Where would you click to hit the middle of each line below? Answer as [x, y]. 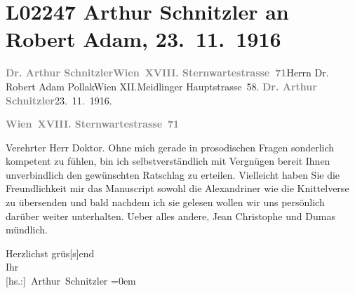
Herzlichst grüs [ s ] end [50, 253]
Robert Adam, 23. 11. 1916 [143, 39]
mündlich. [27, 230]
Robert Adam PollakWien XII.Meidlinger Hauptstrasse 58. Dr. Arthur [161, 86]
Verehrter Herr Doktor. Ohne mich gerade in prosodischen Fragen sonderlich [170, 147]
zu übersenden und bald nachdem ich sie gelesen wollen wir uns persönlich [165, 202]
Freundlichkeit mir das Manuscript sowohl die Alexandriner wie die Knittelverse [177, 188]
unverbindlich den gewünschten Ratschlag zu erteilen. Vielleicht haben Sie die [173, 174]
